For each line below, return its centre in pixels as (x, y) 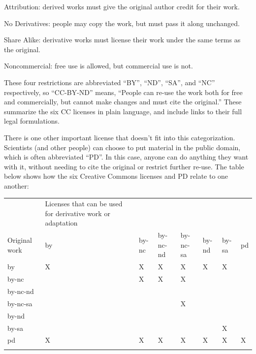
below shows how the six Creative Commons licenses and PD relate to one (116, 176)
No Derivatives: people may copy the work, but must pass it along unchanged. (122, 23)
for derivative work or (78, 213)
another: (16, 185)
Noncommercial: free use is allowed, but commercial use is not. (98, 66)
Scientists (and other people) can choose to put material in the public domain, (122, 147)
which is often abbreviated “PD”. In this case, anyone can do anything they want (126, 157)
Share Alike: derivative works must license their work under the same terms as (122, 40)
